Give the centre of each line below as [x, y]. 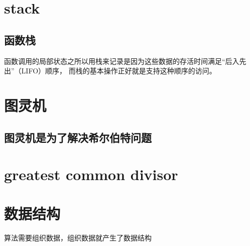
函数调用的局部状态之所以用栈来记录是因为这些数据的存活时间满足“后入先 [125, 61]
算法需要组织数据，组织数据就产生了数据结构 [78, 238]
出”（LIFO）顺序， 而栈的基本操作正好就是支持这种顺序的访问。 [110, 71]
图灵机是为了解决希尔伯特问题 [78, 137]
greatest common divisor [91, 174]
